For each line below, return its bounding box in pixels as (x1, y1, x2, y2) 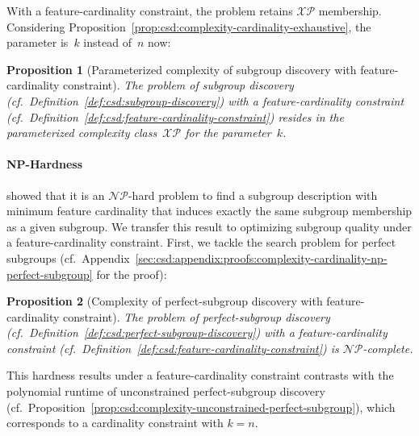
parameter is (6, 34, 69, 51)
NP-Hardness (6, 156, 83, 172)
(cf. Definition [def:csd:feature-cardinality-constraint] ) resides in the (6, 108, 344, 125)
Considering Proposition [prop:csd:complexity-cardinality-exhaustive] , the (6, 18, 371, 35)
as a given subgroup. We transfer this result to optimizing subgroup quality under (6, 218, 412, 235)
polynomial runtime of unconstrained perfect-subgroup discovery (6, 383, 325, 400)
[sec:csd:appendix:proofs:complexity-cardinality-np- (135, 249, 388, 266)
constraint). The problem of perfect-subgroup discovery (63, 308, 330, 325)
